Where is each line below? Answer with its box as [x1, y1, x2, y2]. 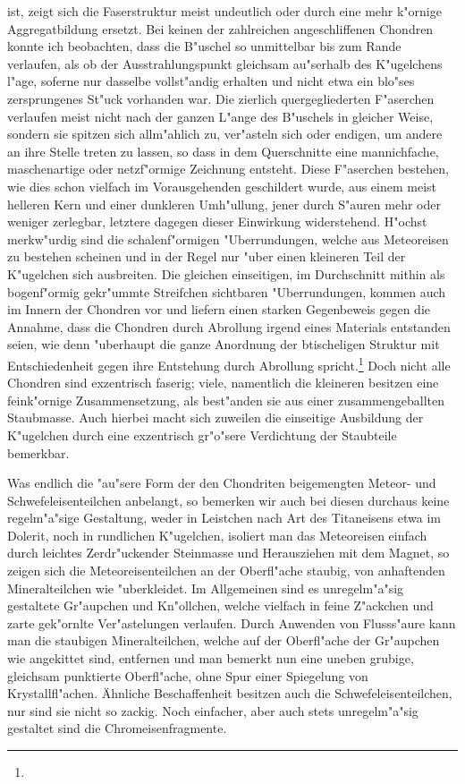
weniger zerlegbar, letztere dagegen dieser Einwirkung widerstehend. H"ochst [7, 212, 427, 231]
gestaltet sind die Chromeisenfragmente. [7, 719, 227, 737]
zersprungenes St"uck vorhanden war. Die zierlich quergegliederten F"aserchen [7, 89, 435, 107]
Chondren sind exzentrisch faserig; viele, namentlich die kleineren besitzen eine [7, 373, 439, 392]
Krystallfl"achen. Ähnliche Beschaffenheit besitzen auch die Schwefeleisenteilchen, [7, 684, 452, 703]
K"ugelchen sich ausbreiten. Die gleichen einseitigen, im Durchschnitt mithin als [7, 264, 445, 283]
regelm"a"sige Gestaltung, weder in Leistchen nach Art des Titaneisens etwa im [7, 508, 441, 527]
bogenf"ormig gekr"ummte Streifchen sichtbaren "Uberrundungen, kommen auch [7, 282, 446, 301]
